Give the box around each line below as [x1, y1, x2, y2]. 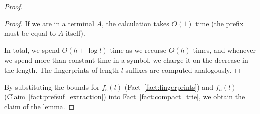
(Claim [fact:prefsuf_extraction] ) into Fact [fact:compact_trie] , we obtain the [4, 91, 245, 102]
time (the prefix [195, 18, 244, 28]
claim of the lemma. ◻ [4, 101, 75, 111]
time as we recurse [110, 44, 167, 55]
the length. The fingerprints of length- [4, 64, 121, 75]
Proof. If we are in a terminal [4, 18, 94, 28]
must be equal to [4, 28, 56, 38]
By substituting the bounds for [4, 81, 100, 92]
